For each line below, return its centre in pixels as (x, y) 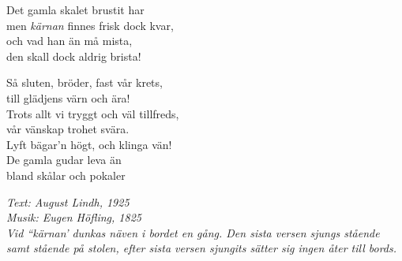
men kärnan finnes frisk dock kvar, (90, 25)
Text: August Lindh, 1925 (68, 201)
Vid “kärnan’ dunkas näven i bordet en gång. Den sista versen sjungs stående (193, 232)
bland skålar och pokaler (66, 175)
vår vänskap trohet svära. (68, 129)
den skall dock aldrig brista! (74, 56)
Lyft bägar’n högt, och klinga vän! (89, 144)
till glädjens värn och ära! (68, 97)
